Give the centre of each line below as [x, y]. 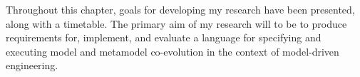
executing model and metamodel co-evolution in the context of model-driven [173, 51]
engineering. [32, 65]
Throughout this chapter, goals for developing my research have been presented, [180, 9]
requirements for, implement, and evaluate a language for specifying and [164, 37]
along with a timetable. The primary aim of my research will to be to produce [176, 23]
